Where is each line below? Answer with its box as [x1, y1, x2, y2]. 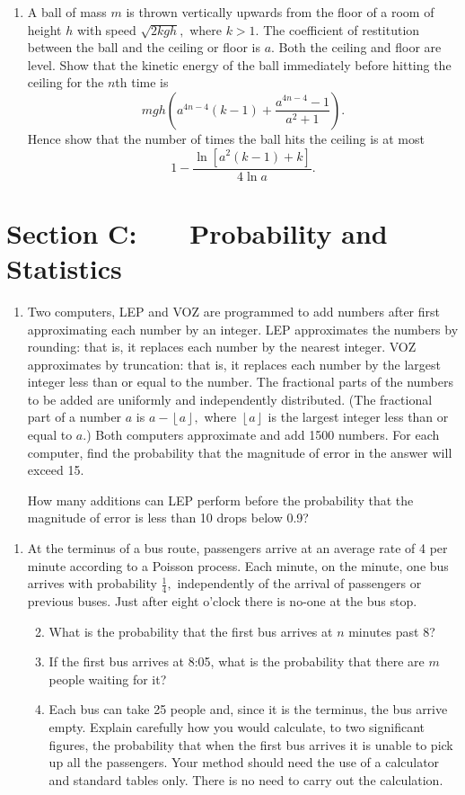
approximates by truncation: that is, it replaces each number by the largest [27, 354, 441, 373]
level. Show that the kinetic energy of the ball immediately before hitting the [27, 55, 452, 74]
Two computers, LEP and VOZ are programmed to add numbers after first [27, 301, 440, 320]
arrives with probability [27, 574, 157, 593]
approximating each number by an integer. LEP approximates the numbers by [27, 319, 459, 338]
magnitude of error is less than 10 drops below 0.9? [27, 508, 309, 527]
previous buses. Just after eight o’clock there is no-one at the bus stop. [27, 592, 417, 611]
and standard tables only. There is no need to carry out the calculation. [48, 770, 443, 789]
